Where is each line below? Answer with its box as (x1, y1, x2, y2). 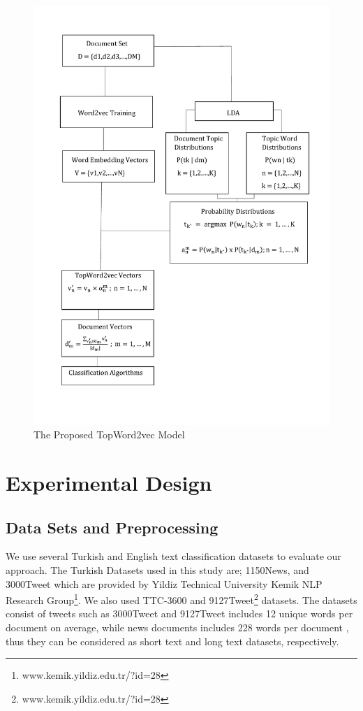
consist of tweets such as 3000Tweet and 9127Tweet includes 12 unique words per (6, 606, 353, 621)
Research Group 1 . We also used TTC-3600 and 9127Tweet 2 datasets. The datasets (6, 591, 357, 607)
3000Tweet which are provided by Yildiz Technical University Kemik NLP (6, 576, 323, 591)
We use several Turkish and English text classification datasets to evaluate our (6, 549, 341, 563)
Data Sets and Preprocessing (6, 516, 218, 538)
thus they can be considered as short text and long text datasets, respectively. (6, 633, 339, 648)
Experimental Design (6, 468, 212, 497)
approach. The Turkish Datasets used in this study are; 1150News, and (6, 563, 309, 577)
